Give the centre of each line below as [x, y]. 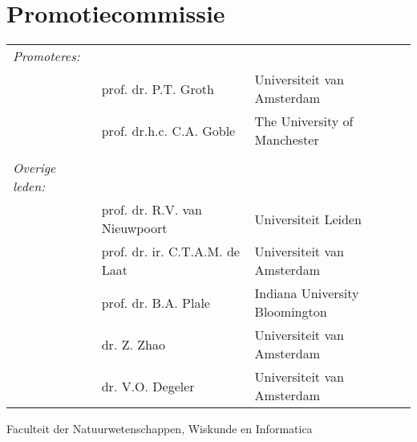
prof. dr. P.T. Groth [158, 88]
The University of [304, 121]
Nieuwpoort [134, 228]
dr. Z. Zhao [133, 344]
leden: [29, 186]
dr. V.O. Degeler [148, 386]
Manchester [287, 140]
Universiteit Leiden [308, 219]
